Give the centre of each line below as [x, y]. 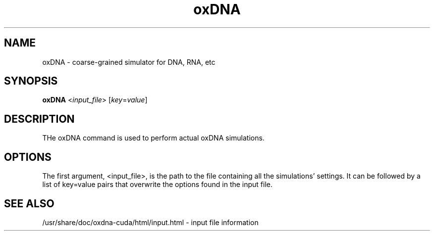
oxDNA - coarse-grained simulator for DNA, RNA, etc [129, 62]
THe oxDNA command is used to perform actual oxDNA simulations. [153, 138]
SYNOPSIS [31, 81]
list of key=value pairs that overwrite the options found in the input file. [158, 185]
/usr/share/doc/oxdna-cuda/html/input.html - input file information [150, 222]
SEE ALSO [29, 203]
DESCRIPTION [39, 119]
